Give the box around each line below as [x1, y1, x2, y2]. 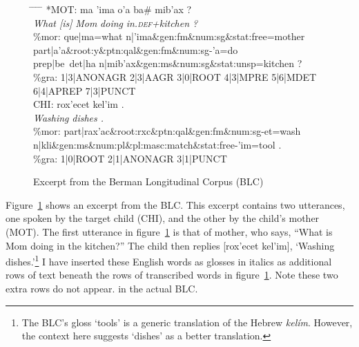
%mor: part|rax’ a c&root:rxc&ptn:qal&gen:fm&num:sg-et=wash [33, 124, 301, 138]
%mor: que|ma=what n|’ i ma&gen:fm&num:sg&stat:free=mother [33, 29, 305, 44]
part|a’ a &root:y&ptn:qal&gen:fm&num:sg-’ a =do [33, 42, 238, 57]
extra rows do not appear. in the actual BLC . [6, 281, 198, 295]
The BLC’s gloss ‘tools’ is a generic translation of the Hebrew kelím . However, [21, 315, 353, 329]
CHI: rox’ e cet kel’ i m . [33, 97, 124, 111]
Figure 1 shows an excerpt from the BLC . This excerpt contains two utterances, [6, 197, 345, 212]
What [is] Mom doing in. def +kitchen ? [33, 15, 198, 30]
